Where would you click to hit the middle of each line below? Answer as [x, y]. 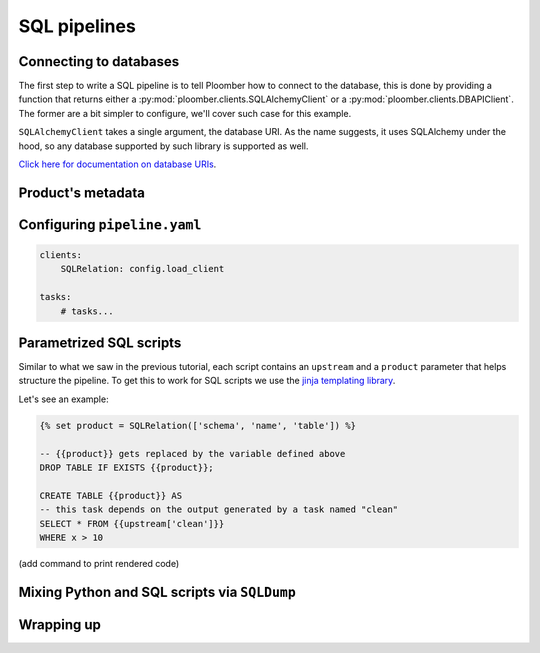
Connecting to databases [99, 61]
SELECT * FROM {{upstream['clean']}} [132, 523]
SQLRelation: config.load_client [142, 269]
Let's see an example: [63, 399]
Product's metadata [81, 192]
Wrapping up [60, 624]
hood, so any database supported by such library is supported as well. [163, 146]
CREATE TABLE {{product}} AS [111, 495]
